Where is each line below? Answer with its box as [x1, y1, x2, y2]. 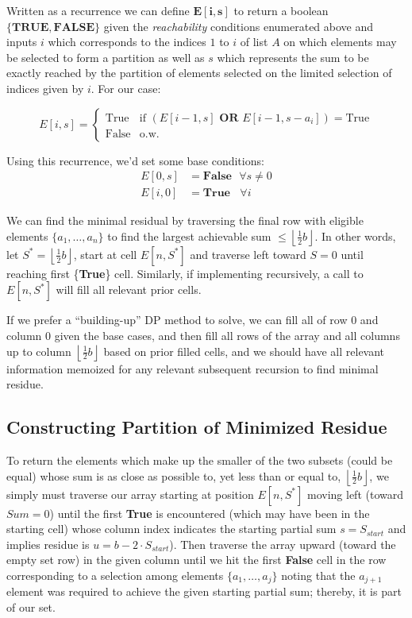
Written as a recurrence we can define [6, 2, 190, 18]
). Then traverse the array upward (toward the [169, 535, 396, 552]
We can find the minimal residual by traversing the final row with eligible [6, 212, 364, 229]
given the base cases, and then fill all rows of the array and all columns [54, 327, 400, 343]
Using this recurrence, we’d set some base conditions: [6, 152, 264, 168]
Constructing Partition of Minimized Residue [6, 415, 387, 439]
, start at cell [73, 245, 137, 262]
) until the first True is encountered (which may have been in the [49, 504, 370, 521]
